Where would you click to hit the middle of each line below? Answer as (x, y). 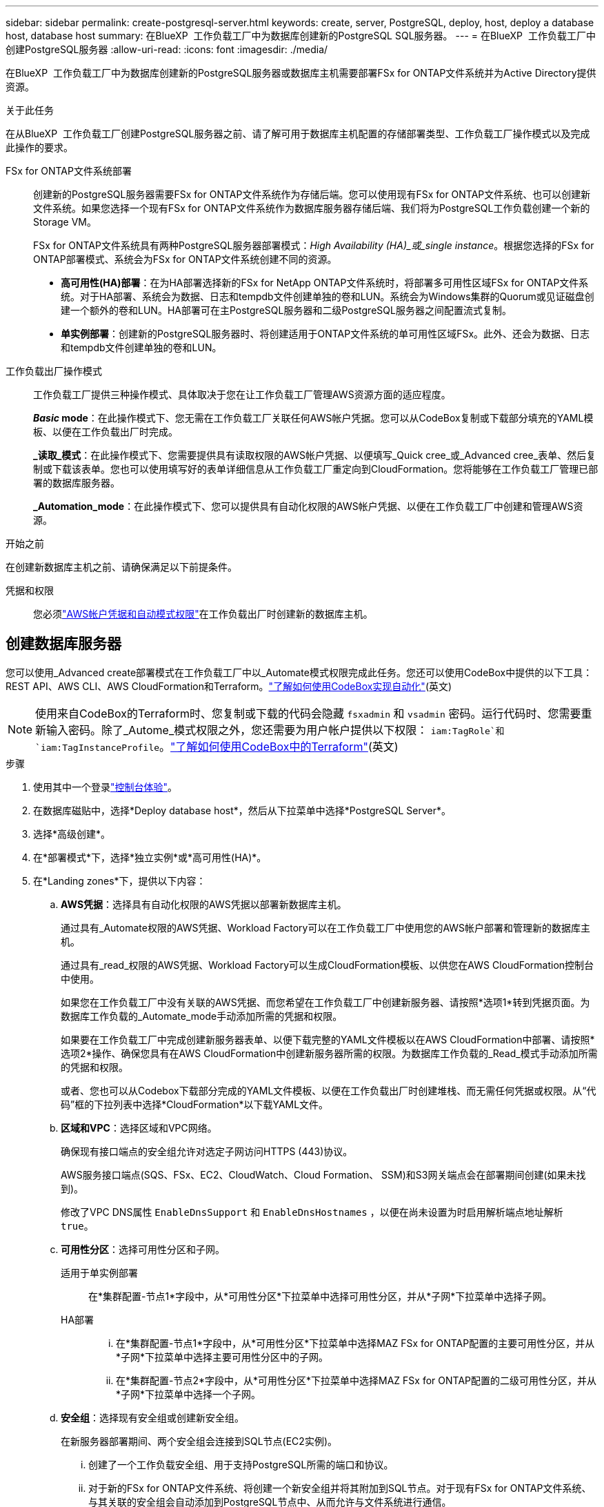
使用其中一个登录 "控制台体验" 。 (105, 787)
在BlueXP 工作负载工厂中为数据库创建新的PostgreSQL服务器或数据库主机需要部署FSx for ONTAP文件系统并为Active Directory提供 (301, 73)
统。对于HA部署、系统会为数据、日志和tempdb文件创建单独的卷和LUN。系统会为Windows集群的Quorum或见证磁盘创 (328, 296)
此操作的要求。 (39, 147)
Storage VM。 (65, 222)
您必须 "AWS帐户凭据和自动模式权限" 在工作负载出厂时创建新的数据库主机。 (203, 614)
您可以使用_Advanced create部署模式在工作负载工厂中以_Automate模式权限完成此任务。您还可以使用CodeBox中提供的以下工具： (299, 672)
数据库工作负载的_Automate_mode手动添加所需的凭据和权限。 (202, 1016)
